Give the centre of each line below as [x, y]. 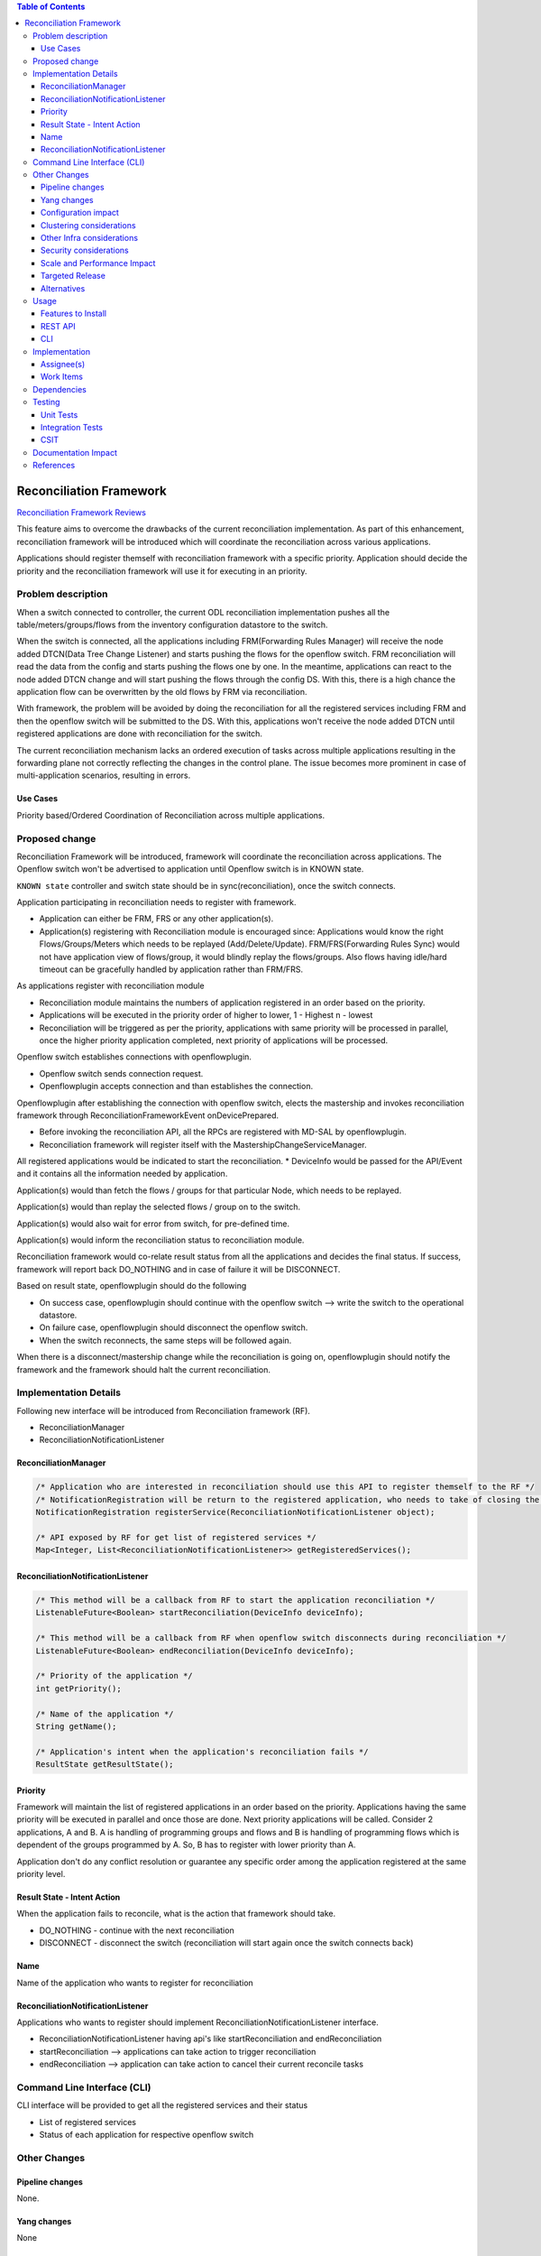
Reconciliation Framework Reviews [81, 512]
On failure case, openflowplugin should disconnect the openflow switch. [174, 1327]
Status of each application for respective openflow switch [147, 2135]
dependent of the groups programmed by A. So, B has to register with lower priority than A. [186, 1845]
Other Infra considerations [90, 238]
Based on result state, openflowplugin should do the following [132, 1286]
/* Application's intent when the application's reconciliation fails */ [202, 1752]
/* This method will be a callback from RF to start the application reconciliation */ [235, 1600]
